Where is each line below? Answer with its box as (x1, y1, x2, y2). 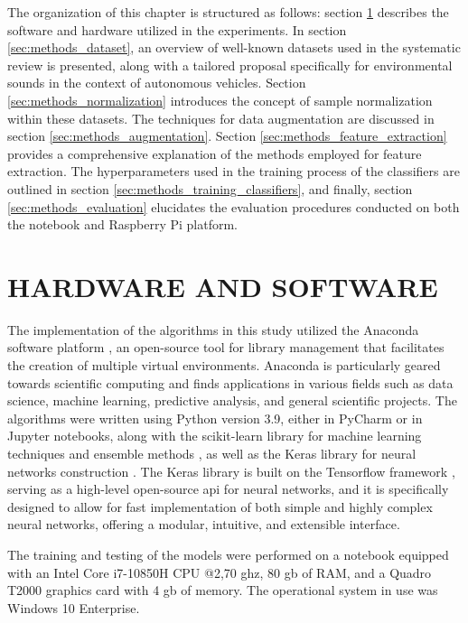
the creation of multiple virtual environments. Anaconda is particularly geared (7, 356, 441, 375)
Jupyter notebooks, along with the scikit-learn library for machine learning (7, 426, 422, 445)
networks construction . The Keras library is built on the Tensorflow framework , (7, 461, 455, 480)
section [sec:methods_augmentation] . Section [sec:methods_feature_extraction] (7, 126, 447, 145)
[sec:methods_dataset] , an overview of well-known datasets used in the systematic (7, 38, 461, 57)
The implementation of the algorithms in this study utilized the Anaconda (7, 320, 419, 339)
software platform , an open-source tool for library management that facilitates (7, 338, 445, 357)
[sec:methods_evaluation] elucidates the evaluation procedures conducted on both (7, 197, 460, 216)
